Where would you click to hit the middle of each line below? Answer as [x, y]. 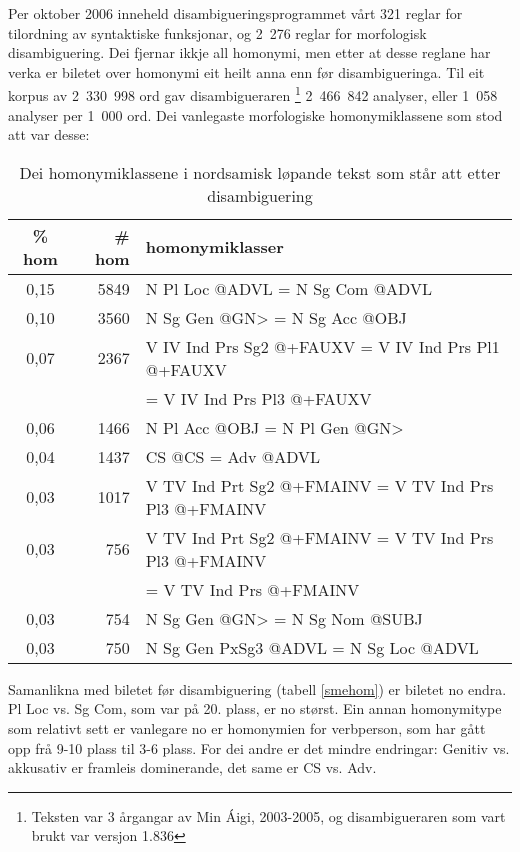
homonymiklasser [214, 247]
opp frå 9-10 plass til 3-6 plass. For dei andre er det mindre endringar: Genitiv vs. [259, 747]
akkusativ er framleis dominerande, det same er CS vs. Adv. [192, 767]
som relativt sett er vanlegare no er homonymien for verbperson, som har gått [247, 728]
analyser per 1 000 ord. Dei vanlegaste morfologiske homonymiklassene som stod [255, 114]
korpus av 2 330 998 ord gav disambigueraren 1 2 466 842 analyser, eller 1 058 [253, 94]
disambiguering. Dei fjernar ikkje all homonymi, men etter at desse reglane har [249, 52]
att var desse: [49, 134]
